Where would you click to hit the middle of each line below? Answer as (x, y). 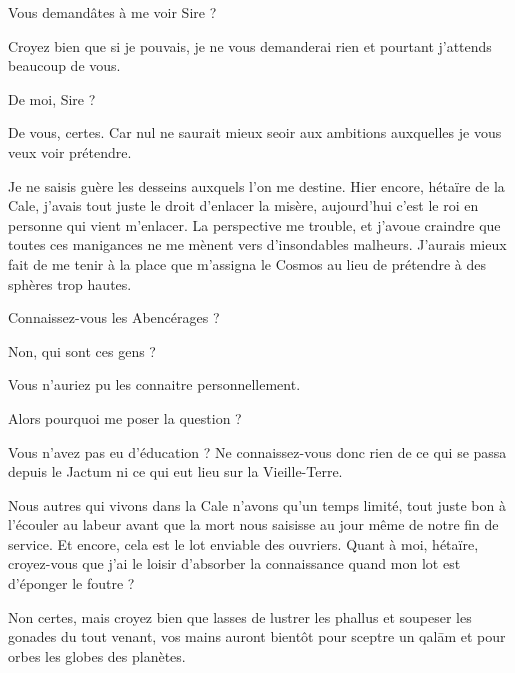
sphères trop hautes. (70, 283)
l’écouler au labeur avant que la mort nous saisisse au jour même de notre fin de (253, 524)
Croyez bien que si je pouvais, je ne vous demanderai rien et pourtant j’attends (250, 45)
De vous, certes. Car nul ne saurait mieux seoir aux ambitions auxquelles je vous (255, 132)
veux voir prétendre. (70, 151)
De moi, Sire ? (52, 98)
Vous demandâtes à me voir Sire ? (112, 12)
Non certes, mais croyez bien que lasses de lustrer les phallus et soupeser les (240, 616)
